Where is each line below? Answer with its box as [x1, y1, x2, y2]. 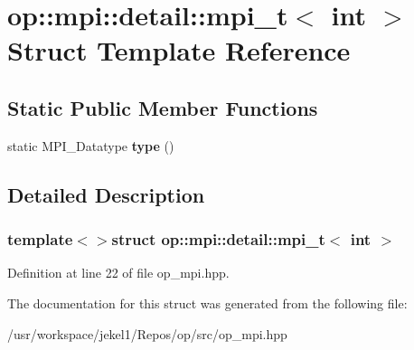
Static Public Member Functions [7, 93, 318, 121]
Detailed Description [7, 180, 205, 208]
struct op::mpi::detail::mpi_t [111, 228, 325, 251]
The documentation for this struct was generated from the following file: [7, 293, 408, 312]
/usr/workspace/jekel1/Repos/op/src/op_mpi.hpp [7, 324, 287, 343]
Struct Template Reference [7, 32, 351, 69]
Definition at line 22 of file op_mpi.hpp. [7, 263, 230, 282]
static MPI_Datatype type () [7, 136, 174, 155]
